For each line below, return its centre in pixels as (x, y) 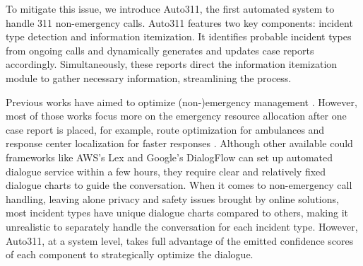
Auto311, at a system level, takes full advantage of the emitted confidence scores (180, 240)
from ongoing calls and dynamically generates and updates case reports (160, 50)
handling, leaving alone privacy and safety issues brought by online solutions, (172, 198)
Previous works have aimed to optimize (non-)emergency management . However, (181, 102)
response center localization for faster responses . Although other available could (179, 143)
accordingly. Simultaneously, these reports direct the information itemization (172, 64)
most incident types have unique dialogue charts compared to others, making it (177, 213)
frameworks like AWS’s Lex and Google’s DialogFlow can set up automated (169, 157)
